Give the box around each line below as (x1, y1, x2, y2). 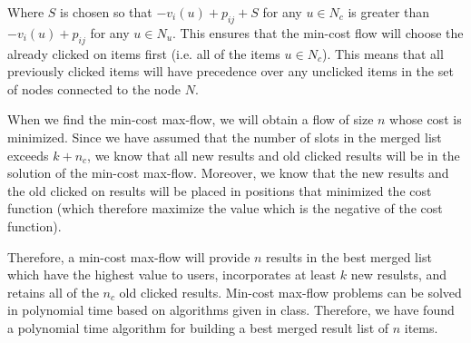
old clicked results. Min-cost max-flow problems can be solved (119, 282, 462, 301)
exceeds (7, 145, 49, 164)
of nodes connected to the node (7, 79, 182, 98)
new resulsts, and (350, 265, 447, 284)
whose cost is (389, 110, 462, 129)
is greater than (348, 3, 430, 21)
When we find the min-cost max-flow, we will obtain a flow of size (7, 110, 374, 129)
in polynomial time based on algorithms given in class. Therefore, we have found (7, 300, 455, 319)
